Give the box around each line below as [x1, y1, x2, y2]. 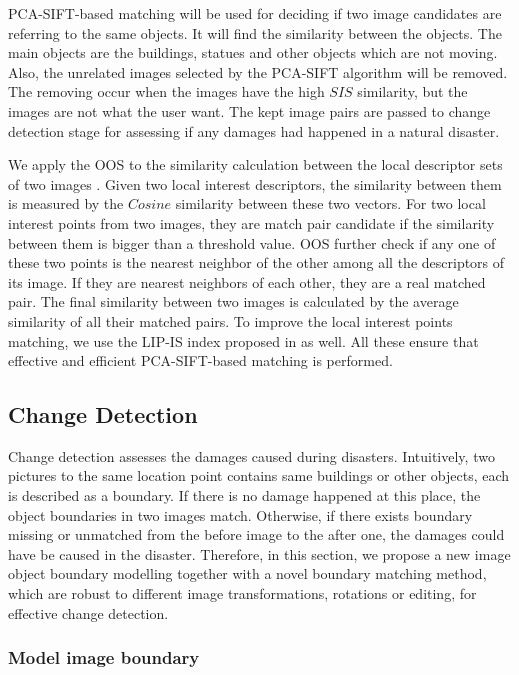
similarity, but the [357, 81, 468, 102]
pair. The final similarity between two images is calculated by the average [8, 291, 459, 312]
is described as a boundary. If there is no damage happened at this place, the [8, 485, 481, 506]
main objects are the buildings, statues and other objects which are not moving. [8, 42, 498, 63]
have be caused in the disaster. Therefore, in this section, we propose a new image [8, 543, 511, 564]
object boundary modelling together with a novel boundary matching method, [8, 563, 487, 584]
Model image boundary [8, 645, 200, 670]
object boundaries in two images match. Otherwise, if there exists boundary [8, 504, 473, 525]
